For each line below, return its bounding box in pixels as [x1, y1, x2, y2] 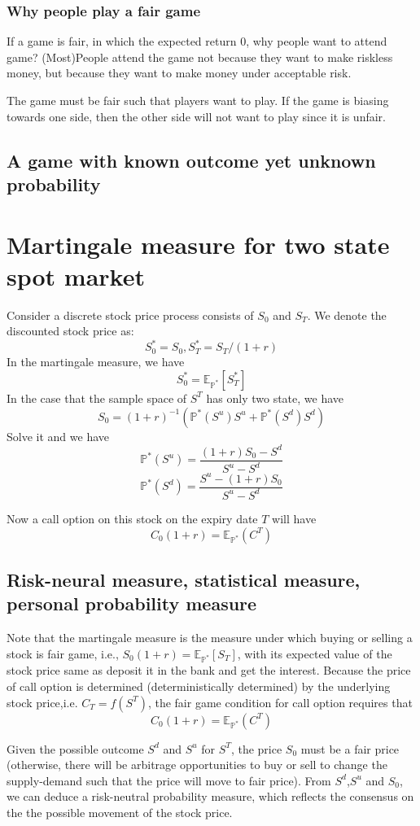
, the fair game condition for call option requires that [147, 693, 413, 710]
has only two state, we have [206, 389, 344, 406]
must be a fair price [300, 740, 400, 757]
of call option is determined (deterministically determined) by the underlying [7, 678, 391, 695]
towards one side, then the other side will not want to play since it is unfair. [7, 107, 386, 125]
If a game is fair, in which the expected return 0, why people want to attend [7, 33, 387, 50]
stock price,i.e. [7, 693, 78, 710]
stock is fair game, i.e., [7, 645, 119, 662]
